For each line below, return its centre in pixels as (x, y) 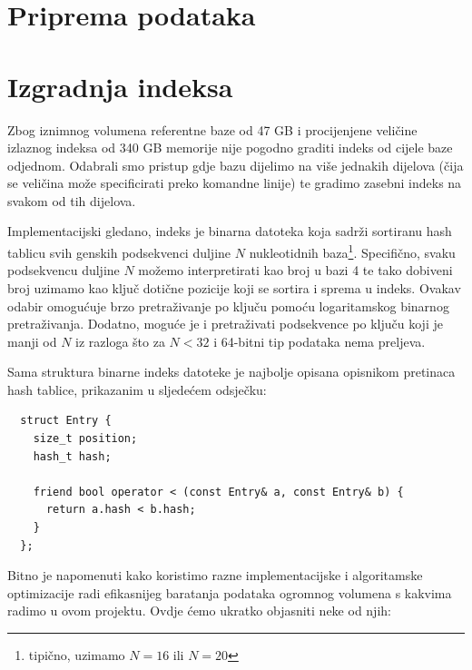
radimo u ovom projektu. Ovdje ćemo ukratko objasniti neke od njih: (199, 611)
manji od (32, 341)
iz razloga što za (120, 341)
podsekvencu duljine (64, 270)
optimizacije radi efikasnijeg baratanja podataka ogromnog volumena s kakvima (230, 592)
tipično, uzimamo (77, 655)
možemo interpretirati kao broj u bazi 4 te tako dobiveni (295, 270)
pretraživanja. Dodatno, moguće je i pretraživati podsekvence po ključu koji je (225, 324)
